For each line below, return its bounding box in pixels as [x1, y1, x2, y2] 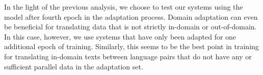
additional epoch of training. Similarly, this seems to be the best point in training [4, 41, 259, 52]
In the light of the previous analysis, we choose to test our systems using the [4, 2, 243, 12]
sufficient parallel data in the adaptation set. [4, 61, 143, 71]
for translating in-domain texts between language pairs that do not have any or [4, 51, 252, 61]
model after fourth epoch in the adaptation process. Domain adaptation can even [4, 11, 258, 22]
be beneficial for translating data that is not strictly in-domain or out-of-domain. [4, 21, 257, 32]
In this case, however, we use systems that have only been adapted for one [4, 31, 236, 42]
